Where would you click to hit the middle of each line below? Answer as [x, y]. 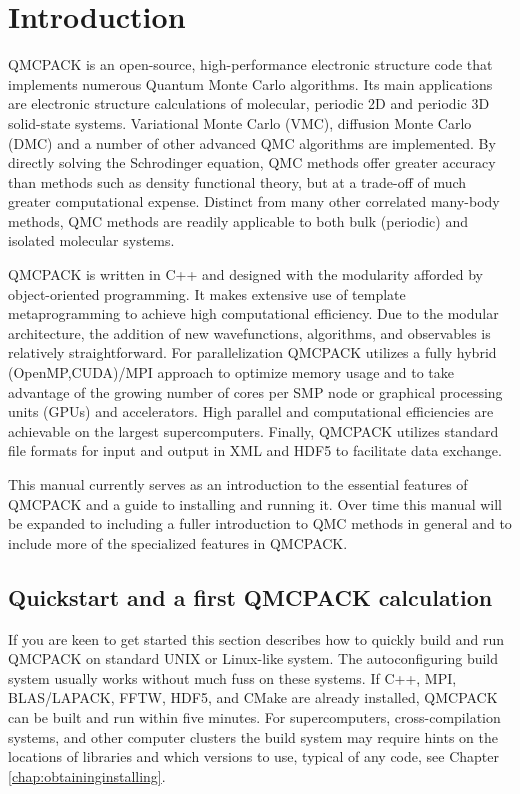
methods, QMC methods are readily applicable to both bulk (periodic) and [238, 220]
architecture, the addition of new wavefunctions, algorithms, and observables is [249, 332]
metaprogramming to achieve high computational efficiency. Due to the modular [253, 313]
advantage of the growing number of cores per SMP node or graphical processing [255, 391]
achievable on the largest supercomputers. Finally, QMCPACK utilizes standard [253, 430]
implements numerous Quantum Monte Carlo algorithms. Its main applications [250, 83]
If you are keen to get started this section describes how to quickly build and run [256, 638]
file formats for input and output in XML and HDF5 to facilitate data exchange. [255, 450]
